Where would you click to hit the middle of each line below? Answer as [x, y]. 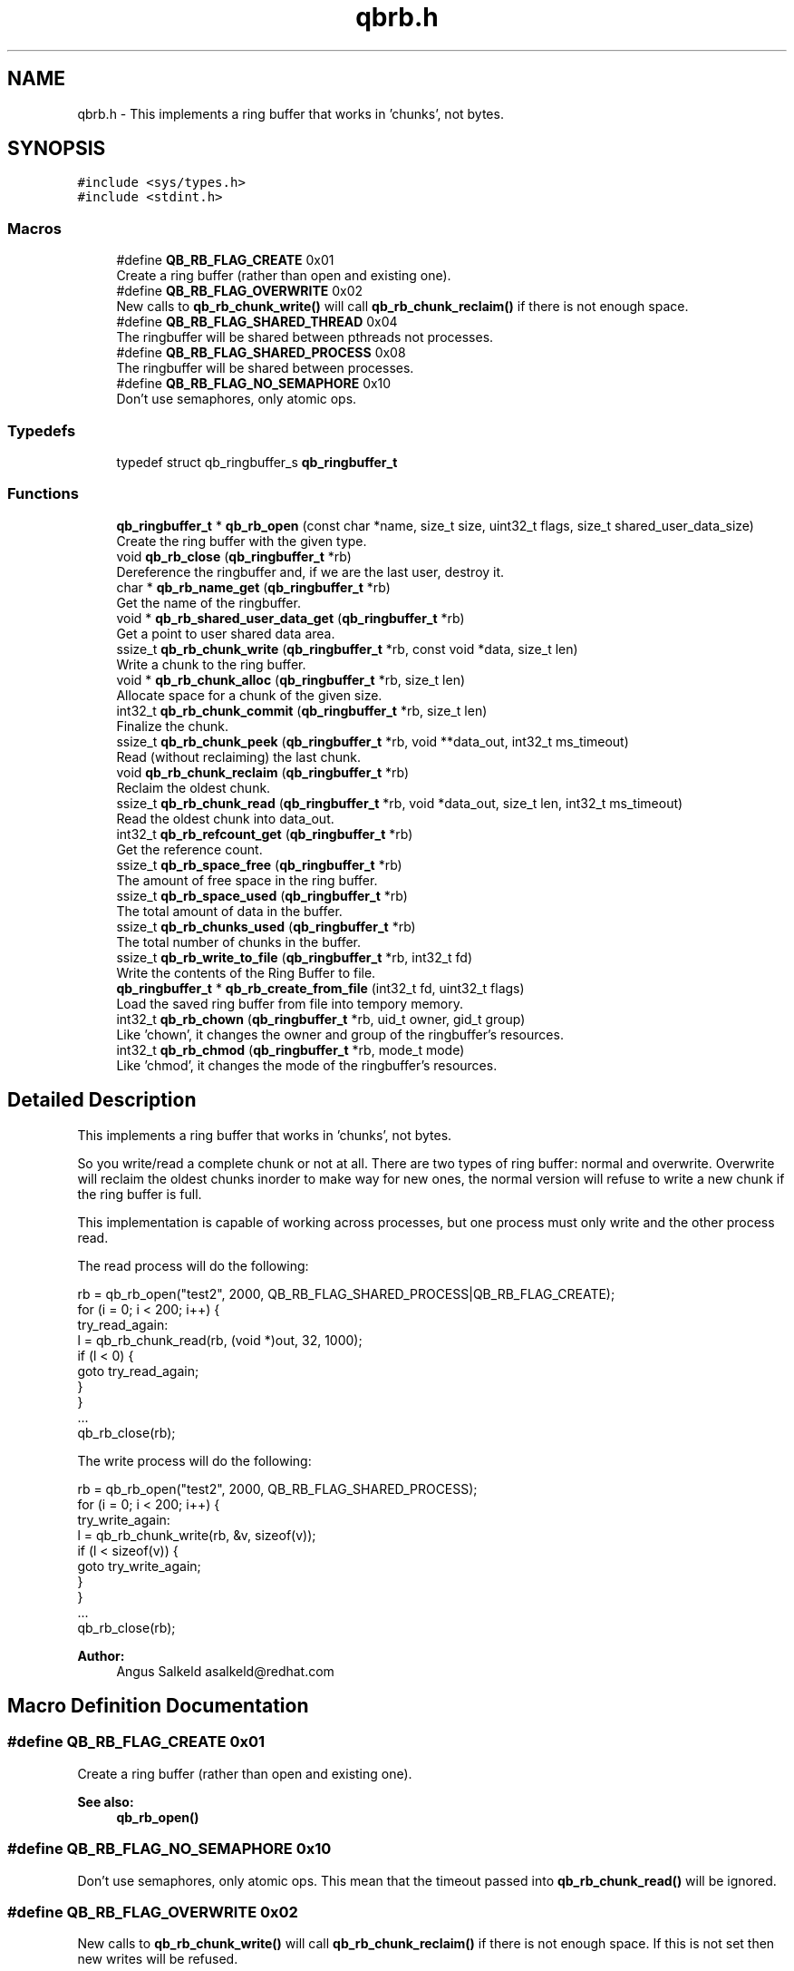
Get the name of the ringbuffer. [208, 602]
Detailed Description [102, 1100]
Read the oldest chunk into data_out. [225, 818]
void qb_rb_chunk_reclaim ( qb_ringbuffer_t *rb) [263, 772]
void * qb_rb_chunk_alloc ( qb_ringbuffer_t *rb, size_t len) [291, 679]
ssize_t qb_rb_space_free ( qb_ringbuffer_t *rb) [259, 864]
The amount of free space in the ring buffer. [247, 880]
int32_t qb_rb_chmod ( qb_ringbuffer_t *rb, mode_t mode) [290, 1049]
